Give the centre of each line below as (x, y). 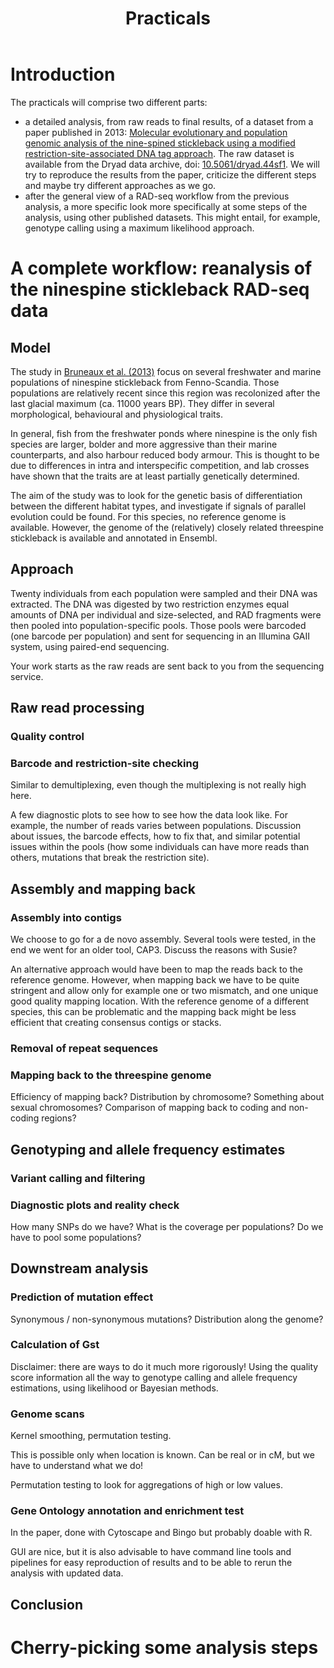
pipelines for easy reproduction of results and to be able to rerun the (151, 1563)
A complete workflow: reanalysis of (161, 268)
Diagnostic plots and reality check (95, 1205)
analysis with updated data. (67, 1573)
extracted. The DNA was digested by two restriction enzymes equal (150, 604)
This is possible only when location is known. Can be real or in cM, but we (162, 1455)
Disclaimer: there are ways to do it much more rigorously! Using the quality (164, 1366)
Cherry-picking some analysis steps (164, 1648)
